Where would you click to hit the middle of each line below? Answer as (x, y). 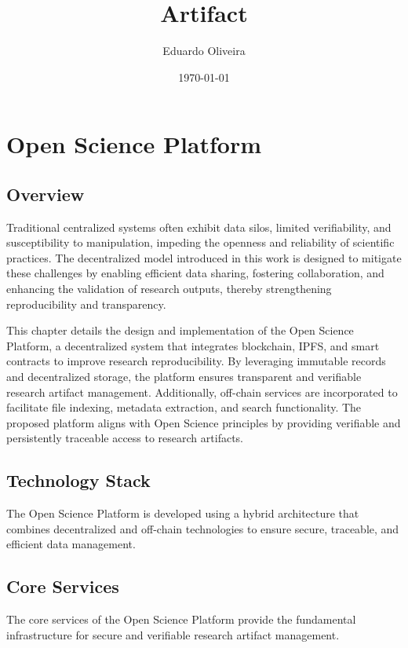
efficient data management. (71, 544)
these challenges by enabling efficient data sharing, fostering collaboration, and (195, 273)
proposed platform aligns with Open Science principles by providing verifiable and (204, 422)
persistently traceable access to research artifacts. (125, 438)
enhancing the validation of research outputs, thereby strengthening (169, 289)
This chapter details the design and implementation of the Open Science (180, 330)
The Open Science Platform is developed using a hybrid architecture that (183, 513)
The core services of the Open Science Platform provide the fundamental (181, 619)
